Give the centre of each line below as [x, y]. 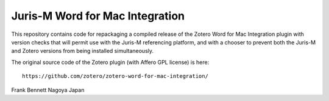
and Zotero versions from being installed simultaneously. [83, 51]
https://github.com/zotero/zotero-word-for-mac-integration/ [115, 76]
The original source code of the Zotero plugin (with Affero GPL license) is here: [110, 62]
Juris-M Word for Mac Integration [98, 16]
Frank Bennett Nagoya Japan [48, 90]
